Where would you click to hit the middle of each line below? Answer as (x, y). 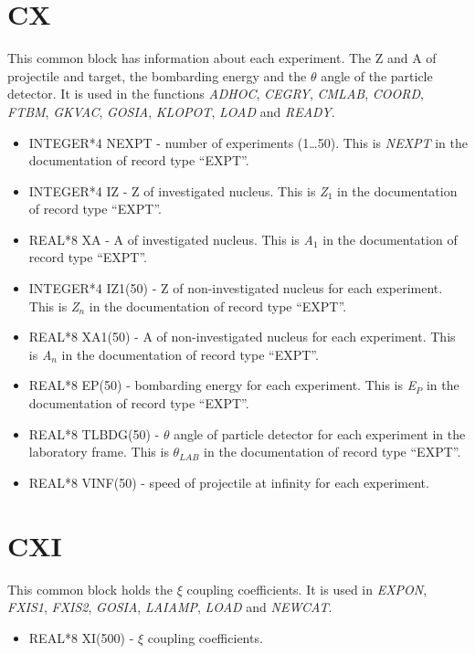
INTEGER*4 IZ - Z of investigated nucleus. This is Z (178, 190)
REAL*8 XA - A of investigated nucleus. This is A (171, 239)
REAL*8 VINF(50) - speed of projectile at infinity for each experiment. (229, 482)
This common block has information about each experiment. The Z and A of (222, 58)
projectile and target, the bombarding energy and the (157, 75)
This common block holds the (90, 589)
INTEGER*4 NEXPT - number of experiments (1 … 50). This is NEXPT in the (248, 142)
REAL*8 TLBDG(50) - (94, 433)
